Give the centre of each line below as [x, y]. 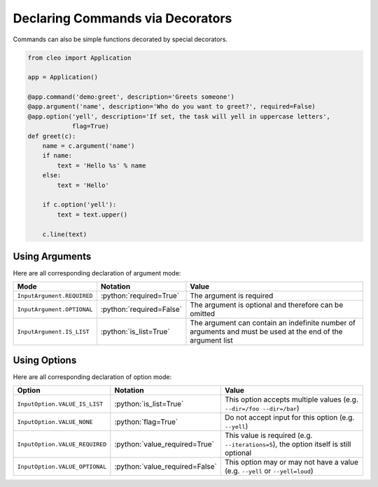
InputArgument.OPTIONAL [55, 309]
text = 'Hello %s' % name [101, 165]
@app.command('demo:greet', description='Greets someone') [131, 97]
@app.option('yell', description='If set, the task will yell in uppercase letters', [179, 116]
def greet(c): [52, 136]
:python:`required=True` [140, 296]
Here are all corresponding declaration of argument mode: [97, 273]
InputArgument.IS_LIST [54, 332]
